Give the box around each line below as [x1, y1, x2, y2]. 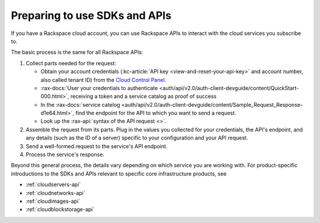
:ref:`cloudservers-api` [25, 181, 81, 188]
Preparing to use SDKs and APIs [11, 9, 172, 22]
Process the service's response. [25, 151, 105, 158]
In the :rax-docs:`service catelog [40, 101, 121, 108]
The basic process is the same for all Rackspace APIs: [11, 49, 143, 56]
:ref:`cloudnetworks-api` [25, 189, 85, 196]
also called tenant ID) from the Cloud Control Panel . [40, 76, 167, 83]
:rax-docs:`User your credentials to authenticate [40, 84, 158, 91]
